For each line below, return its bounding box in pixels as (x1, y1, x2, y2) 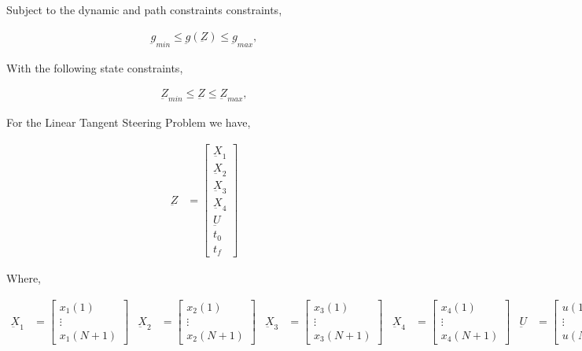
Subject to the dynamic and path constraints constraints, (6, 2, 282, 17)
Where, (6, 270, 41, 286)
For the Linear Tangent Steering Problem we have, (6, 114, 251, 131)
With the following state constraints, (6, 59, 183, 76)
